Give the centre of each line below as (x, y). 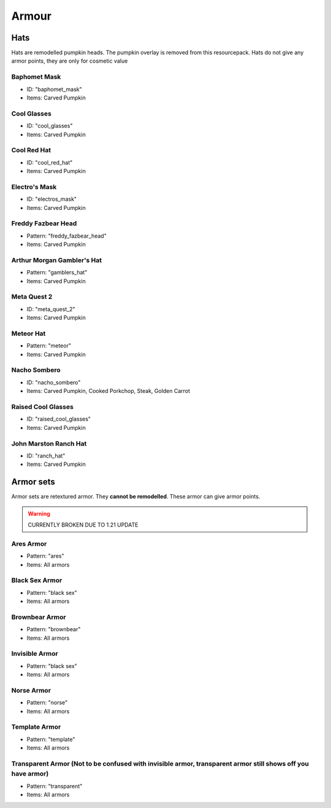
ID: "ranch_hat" (46, 456)
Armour (32, 16)
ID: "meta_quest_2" (51, 309)
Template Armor (36, 727)
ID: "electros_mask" (51, 199)
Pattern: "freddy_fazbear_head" (67, 236)
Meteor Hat (29, 333)
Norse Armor (31, 690)
